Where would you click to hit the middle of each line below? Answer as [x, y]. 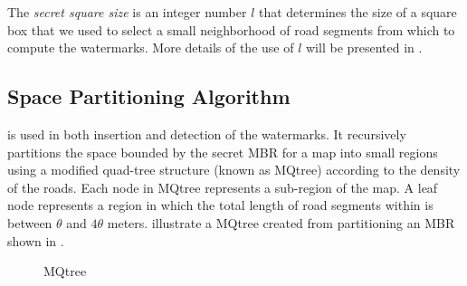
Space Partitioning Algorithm [149, 96]
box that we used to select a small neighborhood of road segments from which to [231, 29]
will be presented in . [364, 48]
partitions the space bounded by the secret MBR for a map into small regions [223, 152]
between [30, 222]
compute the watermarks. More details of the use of [151, 48]
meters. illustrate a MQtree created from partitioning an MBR [281, 222]
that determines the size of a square [357, 12]
